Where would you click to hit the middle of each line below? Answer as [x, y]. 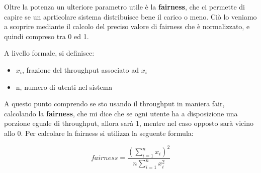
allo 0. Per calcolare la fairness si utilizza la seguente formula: [99, 133]
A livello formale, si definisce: [49, 53]
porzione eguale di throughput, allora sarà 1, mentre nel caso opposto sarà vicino [129, 123]
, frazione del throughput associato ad [80, 69]
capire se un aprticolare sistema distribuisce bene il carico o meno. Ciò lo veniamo [130, 16]
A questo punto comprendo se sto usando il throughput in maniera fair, [114, 104]
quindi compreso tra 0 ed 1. [47, 36]
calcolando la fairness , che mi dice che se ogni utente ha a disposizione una [121, 113]
